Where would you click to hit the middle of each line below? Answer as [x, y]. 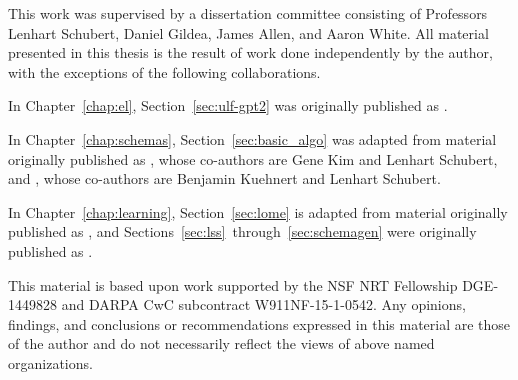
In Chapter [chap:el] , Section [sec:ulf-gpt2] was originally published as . [228, 105]
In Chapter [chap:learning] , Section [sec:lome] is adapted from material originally [258, 211]
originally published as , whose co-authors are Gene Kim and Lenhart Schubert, [253, 158]
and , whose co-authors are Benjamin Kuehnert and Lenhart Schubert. [224, 178]
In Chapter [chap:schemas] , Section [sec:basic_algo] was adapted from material [252, 138]
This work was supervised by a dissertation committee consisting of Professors [248, 13]
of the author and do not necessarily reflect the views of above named [221, 343]
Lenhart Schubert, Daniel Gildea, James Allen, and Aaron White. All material [248, 32]
